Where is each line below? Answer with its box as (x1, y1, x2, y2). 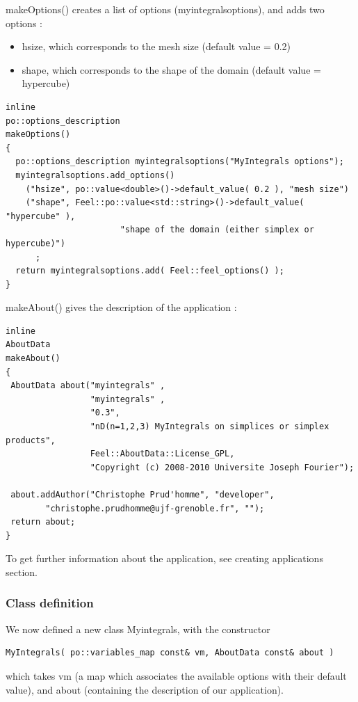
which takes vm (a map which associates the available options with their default (6, 668, 347, 683)
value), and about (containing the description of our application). (6, 682, 284, 696)
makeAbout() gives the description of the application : (6, 300, 237, 314)
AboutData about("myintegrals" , (10, 381, 165, 391)
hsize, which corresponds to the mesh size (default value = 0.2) (22, 39, 291, 54)
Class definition (6, 594, 94, 612)
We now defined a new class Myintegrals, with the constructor (6, 621, 270, 636)
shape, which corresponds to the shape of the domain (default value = (22, 62, 321, 77)
